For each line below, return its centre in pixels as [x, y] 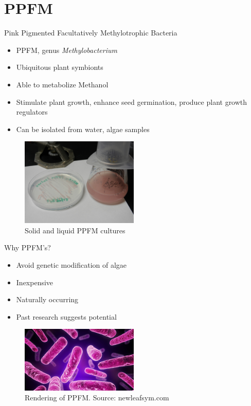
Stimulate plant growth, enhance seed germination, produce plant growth [132, 101]
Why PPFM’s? [28, 247]
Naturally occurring [47, 299]
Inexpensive [35, 282]
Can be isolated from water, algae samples [83, 129]
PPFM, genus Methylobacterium [67, 50]
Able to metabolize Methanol [62, 84]
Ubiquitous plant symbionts [60, 67]
